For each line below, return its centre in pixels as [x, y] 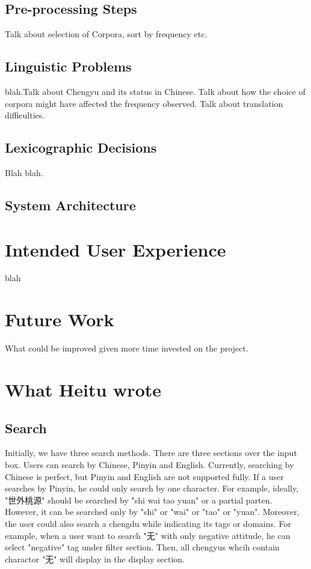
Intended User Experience [115, 249]
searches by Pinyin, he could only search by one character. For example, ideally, [152, 488]
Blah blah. [24, 172]
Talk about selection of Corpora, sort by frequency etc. [106, 34]
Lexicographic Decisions [81, 148]
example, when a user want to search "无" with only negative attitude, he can [148, 535]
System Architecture [70, 205]
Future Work [60, 319]
